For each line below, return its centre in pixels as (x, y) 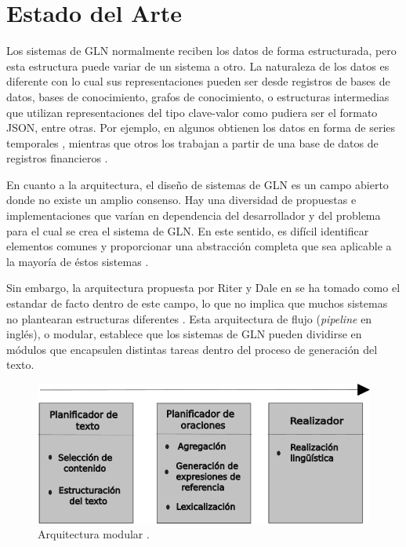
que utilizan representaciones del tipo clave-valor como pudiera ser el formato (192, 112)
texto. (20, 365)
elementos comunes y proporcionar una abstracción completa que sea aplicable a (199, 246)
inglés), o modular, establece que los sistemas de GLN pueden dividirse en (184, 334)
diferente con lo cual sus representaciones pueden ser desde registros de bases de (198, 81)
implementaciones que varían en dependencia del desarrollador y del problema (194, 215)
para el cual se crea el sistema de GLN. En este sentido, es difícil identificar (188, 230)
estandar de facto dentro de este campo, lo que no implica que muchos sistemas (197, 303)
